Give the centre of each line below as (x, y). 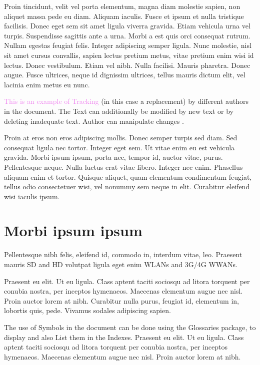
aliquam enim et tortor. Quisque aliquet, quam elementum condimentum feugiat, (128, 177)
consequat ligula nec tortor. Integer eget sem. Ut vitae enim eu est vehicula (119, 147)
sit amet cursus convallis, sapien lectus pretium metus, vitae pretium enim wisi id (129, 55)
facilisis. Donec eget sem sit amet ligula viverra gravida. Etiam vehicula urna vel (127, 26)
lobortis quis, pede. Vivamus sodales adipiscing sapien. (87, 310)
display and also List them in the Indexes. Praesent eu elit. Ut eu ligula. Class (124, 337)
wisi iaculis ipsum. (32, 196)
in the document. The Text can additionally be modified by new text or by (119, 111)
